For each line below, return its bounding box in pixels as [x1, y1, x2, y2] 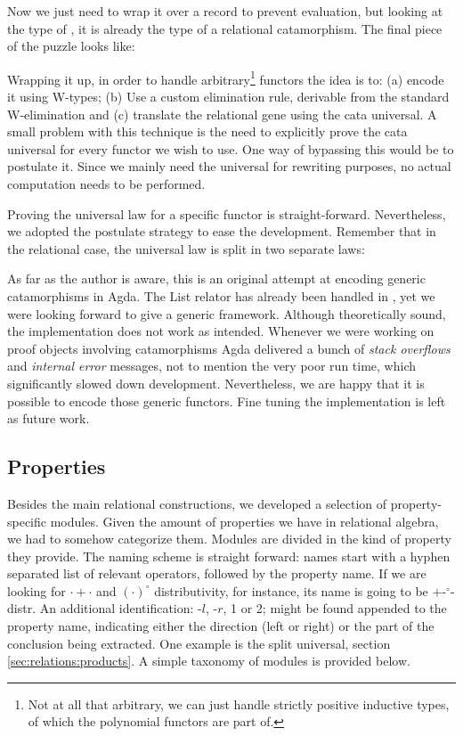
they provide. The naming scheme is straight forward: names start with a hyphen [7, 546, 451, 565]
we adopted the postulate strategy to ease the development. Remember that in [7, 222, 436, 241]
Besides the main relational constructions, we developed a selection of [7, 494, 387, 512]
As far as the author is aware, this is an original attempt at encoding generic [7, 269, 426, 288]
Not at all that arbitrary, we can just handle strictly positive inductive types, [28, 694, 450, 713]
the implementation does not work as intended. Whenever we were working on [7, 322, 435, 340]
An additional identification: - [39, 599, 202, 617]
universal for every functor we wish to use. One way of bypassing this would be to [7, 139, 454, 158]
